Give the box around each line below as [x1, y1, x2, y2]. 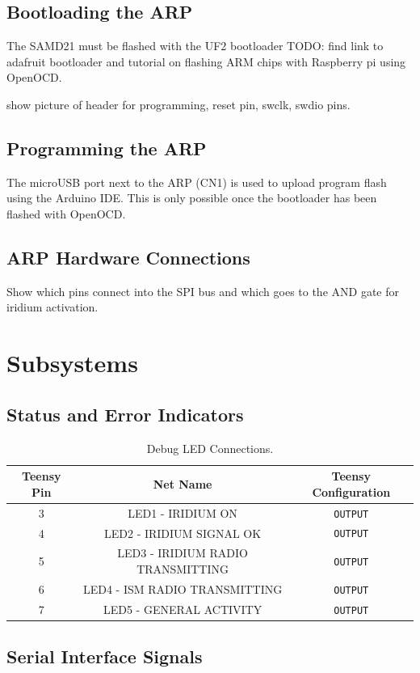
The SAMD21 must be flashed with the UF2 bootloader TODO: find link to [6, 37, 384, 54]
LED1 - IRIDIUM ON [128, 504, 237, 521]
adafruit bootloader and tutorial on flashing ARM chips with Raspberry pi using [6, 53, 406, 70]
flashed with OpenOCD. [6, 205, 126, 222]
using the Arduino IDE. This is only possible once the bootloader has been [6, 189, 377, 206]
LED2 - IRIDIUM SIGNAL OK [103, 524, 262, 541]
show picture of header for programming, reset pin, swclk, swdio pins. [6, 95, 351, 112]
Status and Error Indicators [6, 401, 244, 426]
